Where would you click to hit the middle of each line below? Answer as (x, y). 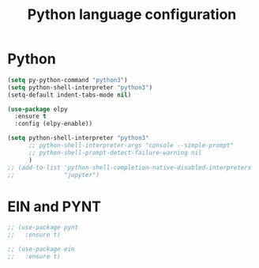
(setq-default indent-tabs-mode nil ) (69, 95)
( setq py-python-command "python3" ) (68, 80)
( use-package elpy (38, 109)
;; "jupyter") (54, 175)
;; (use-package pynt (43, 228)
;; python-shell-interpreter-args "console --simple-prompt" (131, 145)
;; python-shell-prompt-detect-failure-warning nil (115, 153)
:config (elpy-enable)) (53, 124)
